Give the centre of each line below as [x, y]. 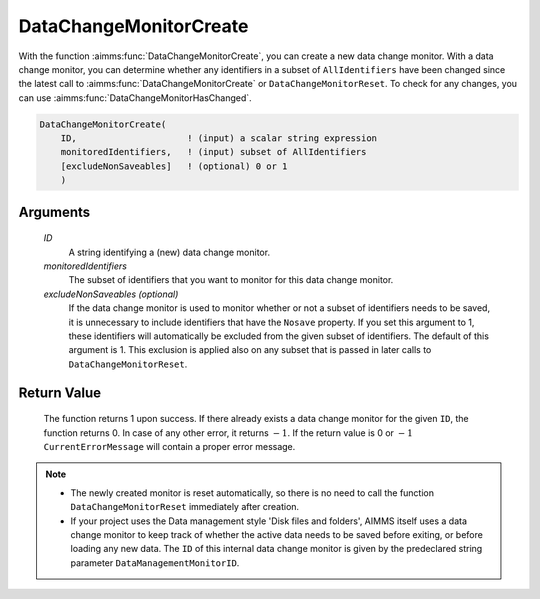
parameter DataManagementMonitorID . [155, 562]
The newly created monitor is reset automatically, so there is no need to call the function [252, 492]
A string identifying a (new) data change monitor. [169, 252]
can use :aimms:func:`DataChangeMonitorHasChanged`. [135, 97]
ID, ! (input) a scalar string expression [219, 138]
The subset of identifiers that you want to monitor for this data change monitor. [231, 280]
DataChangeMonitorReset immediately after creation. [185, 507]
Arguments [54, 211]
